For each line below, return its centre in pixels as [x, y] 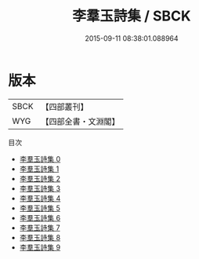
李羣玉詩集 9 [40, 247]
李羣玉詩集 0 [40, 159]
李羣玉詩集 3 [40, 188]
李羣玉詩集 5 [40, 208]
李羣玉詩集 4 [40, 198]
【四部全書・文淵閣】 [80, 121]
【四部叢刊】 [65, 107]
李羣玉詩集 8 [40, 237]
